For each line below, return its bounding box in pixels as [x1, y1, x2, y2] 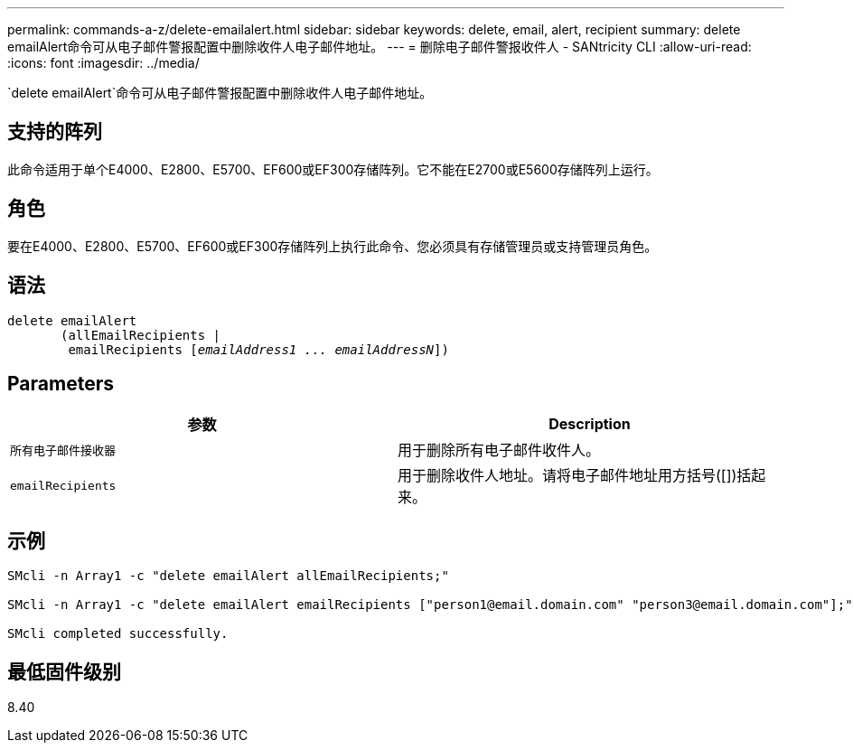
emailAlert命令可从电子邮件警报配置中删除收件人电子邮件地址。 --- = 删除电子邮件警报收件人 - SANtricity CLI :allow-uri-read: [7, 39, 752, 54]
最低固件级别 [7, 660, 121, 683]
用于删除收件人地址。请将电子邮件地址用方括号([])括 [398, 466, 752, 485]
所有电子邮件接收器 [10, 443, 117, 457]
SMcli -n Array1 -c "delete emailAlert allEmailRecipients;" [7, 568, 449, 584]
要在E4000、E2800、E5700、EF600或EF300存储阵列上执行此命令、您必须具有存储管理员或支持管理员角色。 [7, 238, 658, 254]
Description [548, 415, 631, 434]
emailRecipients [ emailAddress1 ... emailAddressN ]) [68, 342, 449, 357]
